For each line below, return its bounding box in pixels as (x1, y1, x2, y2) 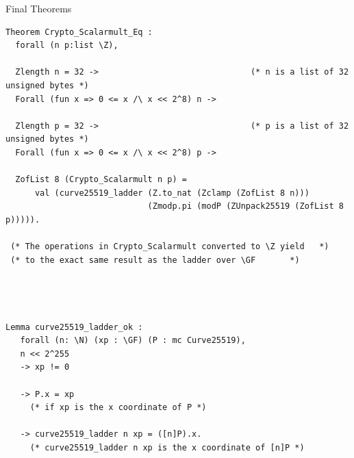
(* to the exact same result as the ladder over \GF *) (10, 255, 300, 265)
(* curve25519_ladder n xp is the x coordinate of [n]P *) (29, 443, 305, 453)
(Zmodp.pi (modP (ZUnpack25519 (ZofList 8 (147, 201, 344, 212)
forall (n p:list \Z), (15, 40, 118, 51)
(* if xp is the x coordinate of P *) (29, 403, 207, 413)
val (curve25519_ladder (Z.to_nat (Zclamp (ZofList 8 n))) (34, 188, 309, 198)
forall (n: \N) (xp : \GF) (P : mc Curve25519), (20, 335, 246, 346)
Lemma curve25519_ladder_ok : (5, 322, 143, 332)
